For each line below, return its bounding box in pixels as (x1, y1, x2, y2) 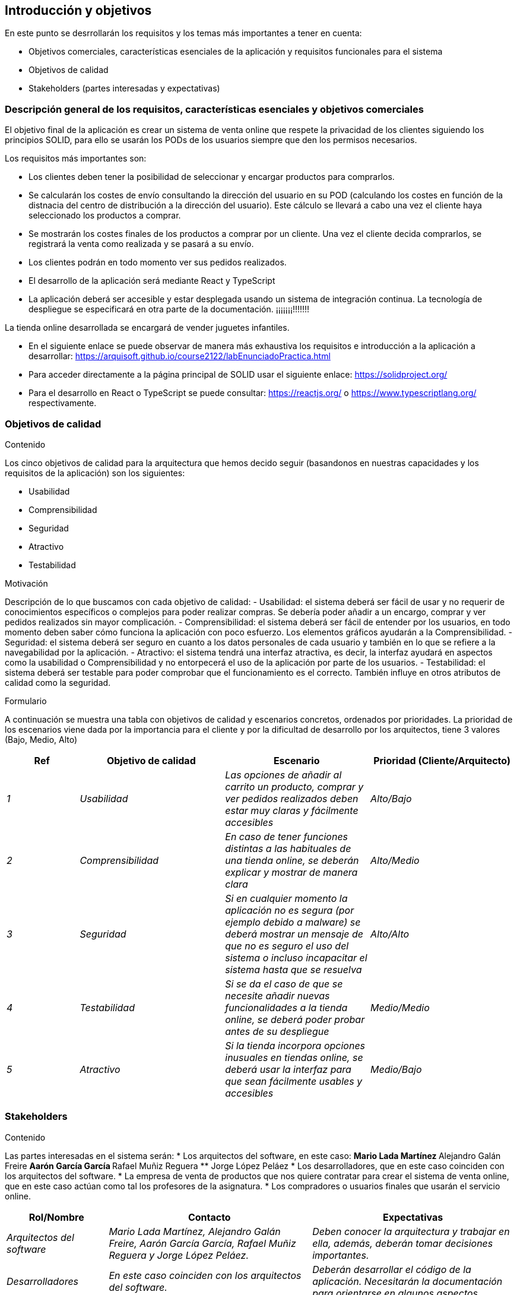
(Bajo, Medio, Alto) (5, 734, 78, 745)
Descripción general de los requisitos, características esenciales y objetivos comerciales (5, 103, 424, 115)
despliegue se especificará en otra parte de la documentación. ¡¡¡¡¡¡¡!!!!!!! (28, 304, 310, 315)
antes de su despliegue (225, 1025, 329, 1037)
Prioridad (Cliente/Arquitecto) (373, 754, 510, 767)
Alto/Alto (370, 927, 410, 940)
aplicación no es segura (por (225, 904, 354, 916)
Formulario (5, 695, 47, 706)
